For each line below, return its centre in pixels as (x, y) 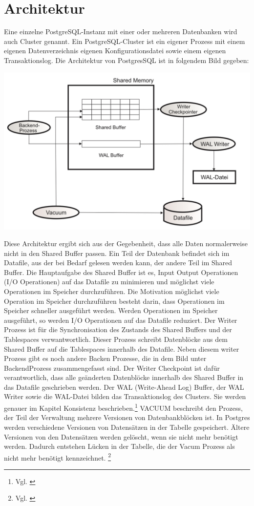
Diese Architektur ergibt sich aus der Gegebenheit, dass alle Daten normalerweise (126, 243)
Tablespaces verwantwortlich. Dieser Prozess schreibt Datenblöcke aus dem (116, 339)
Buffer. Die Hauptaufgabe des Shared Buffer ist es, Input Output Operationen (121, 272)
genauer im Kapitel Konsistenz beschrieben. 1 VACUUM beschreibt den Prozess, (123, 407)
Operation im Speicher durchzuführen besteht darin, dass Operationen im (114, 301)
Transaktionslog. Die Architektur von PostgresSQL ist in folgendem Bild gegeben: (127, 60)
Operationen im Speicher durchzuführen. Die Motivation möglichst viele (112, 291)
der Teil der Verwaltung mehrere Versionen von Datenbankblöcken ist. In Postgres (127, 417)
